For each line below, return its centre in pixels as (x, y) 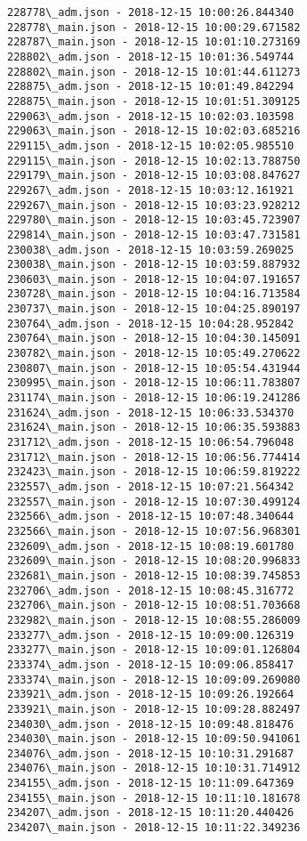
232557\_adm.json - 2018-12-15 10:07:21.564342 (151, 487)
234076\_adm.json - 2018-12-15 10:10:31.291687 (151, 753)
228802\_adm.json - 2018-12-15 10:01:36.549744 (151, 57)
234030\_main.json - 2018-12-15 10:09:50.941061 (154, 739)
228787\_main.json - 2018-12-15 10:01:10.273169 (154, 42)
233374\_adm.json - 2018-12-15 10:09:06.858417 (151, 664)
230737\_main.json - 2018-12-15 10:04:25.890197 (154, 309)
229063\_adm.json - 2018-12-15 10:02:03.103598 (151, 116)
